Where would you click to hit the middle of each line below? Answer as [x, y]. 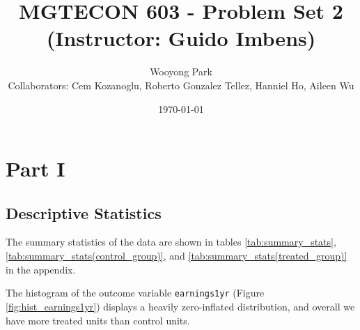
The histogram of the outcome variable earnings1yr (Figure [135, 293]
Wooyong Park [181, 72]
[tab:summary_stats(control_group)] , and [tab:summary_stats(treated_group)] [177, 256]
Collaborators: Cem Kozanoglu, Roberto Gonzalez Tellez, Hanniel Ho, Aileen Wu [181, 85]
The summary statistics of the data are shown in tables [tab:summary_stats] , [171, 242]
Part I [36, 168]
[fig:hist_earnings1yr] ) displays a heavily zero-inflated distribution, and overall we [180, 306]
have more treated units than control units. [98, 320]
